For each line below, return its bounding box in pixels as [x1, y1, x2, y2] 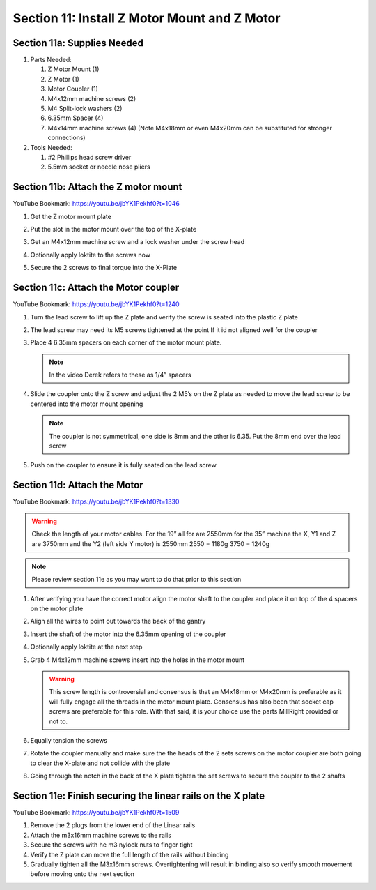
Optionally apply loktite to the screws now [30, 250, 151, 259]
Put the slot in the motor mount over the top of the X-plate [30, 225, 197, 234]
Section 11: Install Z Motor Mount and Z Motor [13, 10, 281, 26]
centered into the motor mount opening [30, 400, 143, 408]
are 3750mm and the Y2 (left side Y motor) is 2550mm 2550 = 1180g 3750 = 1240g [31, 539, 270, 548]
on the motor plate [30, 604, 84, 613]
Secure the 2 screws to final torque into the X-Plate [30, 264, 178, 272]
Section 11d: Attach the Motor [13, 479, 143, 491]
